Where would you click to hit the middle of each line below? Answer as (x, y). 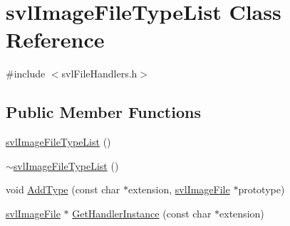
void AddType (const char (63, 189)
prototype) (261, 189)
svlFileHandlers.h (99, 74)
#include (26, 74)
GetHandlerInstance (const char (142, 213)
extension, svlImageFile (179, 189)
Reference (55, 39)
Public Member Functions (103, 112)
